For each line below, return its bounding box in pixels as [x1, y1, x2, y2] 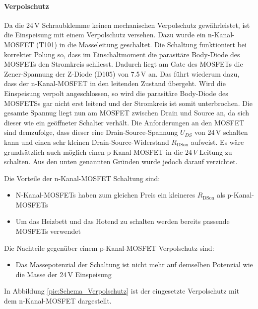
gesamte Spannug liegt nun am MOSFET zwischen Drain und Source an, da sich [4, 107, 250, 118]
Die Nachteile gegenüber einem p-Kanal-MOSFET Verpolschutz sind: [4, 242, 214, 253]
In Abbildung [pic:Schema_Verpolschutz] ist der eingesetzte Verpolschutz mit [4, 286, 240, 296]
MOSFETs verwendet [15, 226, 81, 236]
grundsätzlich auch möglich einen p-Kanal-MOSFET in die [4, 146, 183, 157]
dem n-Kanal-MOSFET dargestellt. [4, 296, 112, 306]
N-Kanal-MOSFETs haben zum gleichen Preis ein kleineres [15, 190, 195, 200]
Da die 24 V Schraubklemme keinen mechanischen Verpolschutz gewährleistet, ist [4, 19, 250, 30]
